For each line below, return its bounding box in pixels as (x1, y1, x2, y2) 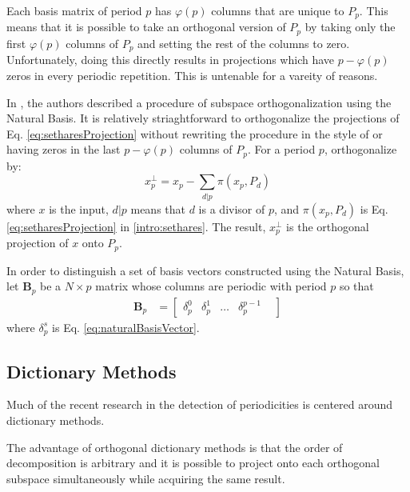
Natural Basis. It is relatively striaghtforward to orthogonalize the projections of (6, 110, 400, 126)
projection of (6, 234, 69, 251)
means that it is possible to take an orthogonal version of (6, 18, 286, 35)
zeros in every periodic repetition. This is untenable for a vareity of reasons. (6, 66, 378, 83)
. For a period (247, 141, 316, 158)
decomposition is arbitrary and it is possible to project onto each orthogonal (6, 454, 380, 471)
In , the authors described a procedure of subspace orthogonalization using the (6, 94, 392, 110)
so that (339, 278, 374, 294)
